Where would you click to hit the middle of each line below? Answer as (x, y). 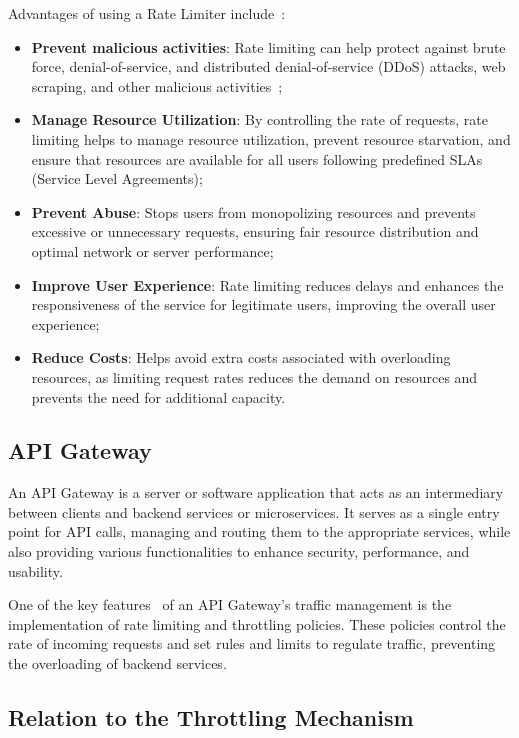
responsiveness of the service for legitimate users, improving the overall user (263, 304)
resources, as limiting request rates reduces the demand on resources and (254, 376)
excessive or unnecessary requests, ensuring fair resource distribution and (255, 231)
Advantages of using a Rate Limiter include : (147, 13)
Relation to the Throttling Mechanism (211, 717)
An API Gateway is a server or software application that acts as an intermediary (256, 492)
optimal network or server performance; (152, 250)
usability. (35, 570)
